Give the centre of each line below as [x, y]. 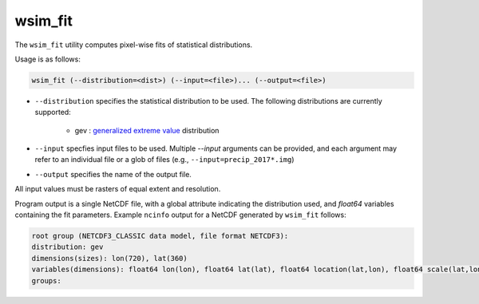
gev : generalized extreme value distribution [147, 130]
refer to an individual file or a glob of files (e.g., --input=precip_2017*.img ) [164, 160]
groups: [46, 280]
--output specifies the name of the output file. [113, 174]
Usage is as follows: [48, 59]
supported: [53, 113]
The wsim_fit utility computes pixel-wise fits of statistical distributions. [134, 45]
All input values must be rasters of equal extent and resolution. [118, 189]
